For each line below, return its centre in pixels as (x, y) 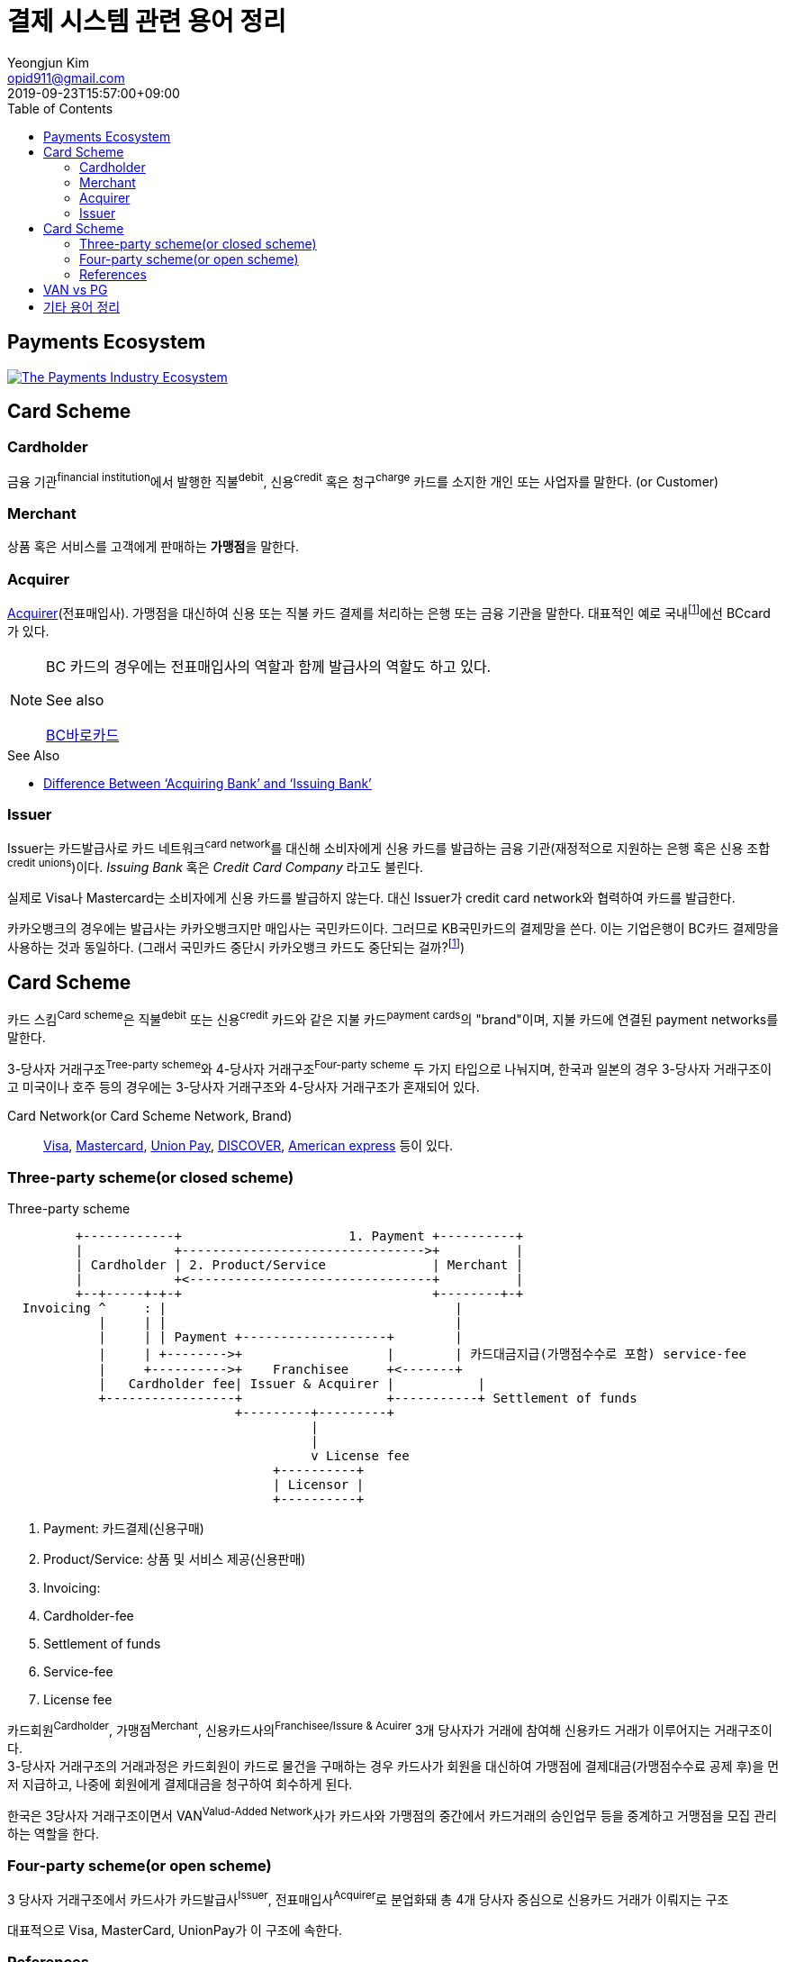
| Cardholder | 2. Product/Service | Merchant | (299, 1265)
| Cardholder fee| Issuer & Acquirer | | (292, 1384)
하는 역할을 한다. (54, 1833)
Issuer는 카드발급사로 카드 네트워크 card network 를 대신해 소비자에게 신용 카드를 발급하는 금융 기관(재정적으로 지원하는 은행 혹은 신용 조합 (389, 847)
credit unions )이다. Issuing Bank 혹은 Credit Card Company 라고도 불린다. (215, 866)
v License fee (360, 1456)
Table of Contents (60, 108)
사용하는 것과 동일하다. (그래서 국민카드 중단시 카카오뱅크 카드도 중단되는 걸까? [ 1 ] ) (236, 945)
